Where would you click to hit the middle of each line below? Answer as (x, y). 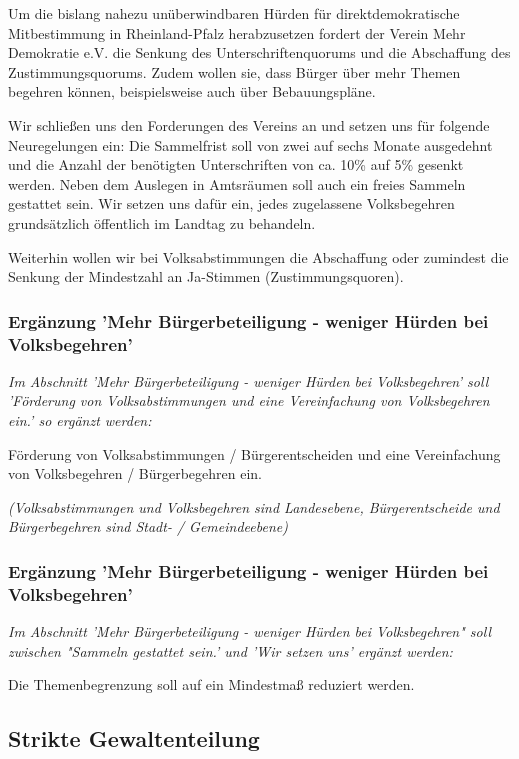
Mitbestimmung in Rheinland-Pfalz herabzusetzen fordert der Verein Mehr (237, 32)
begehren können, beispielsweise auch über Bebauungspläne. (192, 91)
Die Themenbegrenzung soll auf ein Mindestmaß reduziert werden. (211, 684)
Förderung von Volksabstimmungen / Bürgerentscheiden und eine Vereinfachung (254, 453)
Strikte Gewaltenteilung (134, 738)
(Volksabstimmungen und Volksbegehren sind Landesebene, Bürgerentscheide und (254, 506)
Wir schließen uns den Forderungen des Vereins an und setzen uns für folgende (249, 124)
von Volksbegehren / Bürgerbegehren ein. (135, 473)
